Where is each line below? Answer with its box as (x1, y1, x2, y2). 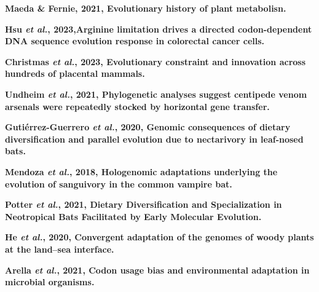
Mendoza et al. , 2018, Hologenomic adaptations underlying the (5, 165, 278, 178)
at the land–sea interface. (5, 242, 114, 255)
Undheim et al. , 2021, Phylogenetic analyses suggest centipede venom (5, 87, 307, 100)
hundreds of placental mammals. (5, 67, 145, 80)
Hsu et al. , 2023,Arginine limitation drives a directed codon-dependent (5, 22, 312, 35)
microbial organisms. (5, 275, 95, 288)
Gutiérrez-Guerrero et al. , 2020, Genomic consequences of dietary (5, 120, 291, 133)
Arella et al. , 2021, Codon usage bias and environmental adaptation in (5, 263, 310, 276)
